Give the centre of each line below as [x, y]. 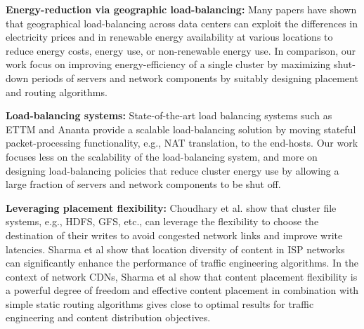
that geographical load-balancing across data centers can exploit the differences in [182, 23]
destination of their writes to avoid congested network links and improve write [174, 235]
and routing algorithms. [57, 92]
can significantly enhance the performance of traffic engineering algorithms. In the [182, 263]
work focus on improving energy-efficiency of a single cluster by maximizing [168, 64]
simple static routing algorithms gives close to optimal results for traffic [160, 303]
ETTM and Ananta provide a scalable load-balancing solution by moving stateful [181, 129]
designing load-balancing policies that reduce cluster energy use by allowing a [173, 170]
